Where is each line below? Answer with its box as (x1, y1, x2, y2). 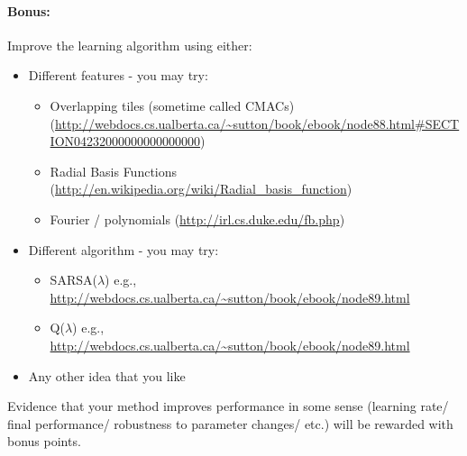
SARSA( (50, 270, 97, 289)
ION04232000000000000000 (50, 132, 201, 150)
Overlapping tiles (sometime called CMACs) (50, 96, 295, 114)
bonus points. (7, 432, 81, 451)
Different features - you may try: (28, 66, 208, 85)
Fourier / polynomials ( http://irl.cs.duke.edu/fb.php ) (50, 209, 345, 228)
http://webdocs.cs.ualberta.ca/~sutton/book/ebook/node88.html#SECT (55, 114, 460, 132)
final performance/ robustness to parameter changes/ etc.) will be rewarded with (7, 414, 453, 433)
